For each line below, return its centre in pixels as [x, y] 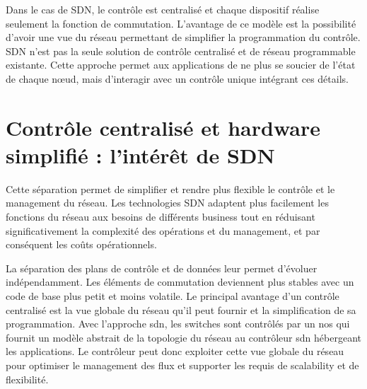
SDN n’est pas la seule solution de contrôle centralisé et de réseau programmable [181, 51]
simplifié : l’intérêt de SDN [140, 155]
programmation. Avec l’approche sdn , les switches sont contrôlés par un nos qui [178, 324]
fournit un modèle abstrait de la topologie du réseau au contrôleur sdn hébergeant [183, 337]
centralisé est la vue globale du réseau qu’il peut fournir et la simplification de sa [181, 309]
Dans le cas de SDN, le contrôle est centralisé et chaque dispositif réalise [163, 9]
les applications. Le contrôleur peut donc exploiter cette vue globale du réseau [175, 351]
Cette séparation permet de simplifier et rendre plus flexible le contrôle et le [170, 188]
